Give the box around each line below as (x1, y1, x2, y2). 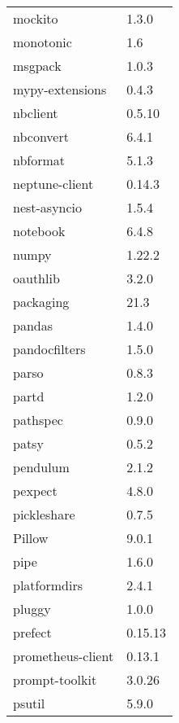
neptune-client (13, 174, 94, 193)
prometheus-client (13, 646, 114, 665)
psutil (13, 694, 45, 712)
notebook (13, 221, 66, 240)
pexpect (13, 481, 58, 500)
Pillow (13, 528, 49, 547)
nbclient (13, 103, 58, 122)
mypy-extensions (13, 80, 107, 99)
